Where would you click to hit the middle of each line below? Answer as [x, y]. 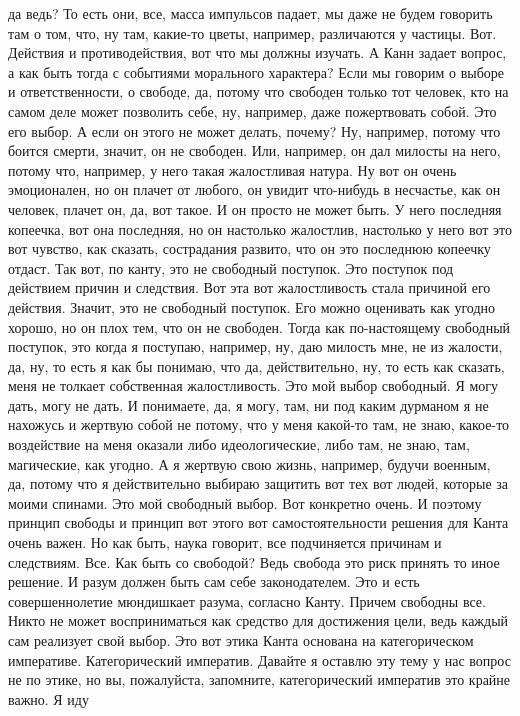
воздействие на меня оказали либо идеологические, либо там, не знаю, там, [239, 444]
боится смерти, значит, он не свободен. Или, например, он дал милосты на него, [254, 150]
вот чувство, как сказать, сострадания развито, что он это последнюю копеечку [249, 248]
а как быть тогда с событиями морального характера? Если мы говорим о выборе [256, 71]
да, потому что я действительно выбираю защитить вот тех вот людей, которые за [258, 483]
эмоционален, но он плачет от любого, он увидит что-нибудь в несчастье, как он [254, 189]
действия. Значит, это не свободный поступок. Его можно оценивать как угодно [252, 306]
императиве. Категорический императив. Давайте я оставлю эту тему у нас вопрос [259, 659]
